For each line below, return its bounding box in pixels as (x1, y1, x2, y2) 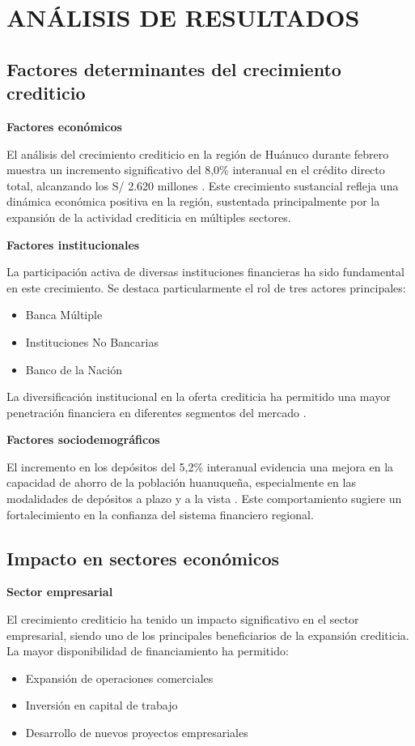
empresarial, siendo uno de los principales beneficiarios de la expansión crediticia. (6, 626, 409, 643)
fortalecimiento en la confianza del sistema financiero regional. (6, 505, 314, 522)
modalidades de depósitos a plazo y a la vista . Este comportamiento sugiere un (6, 490, 402, 507)
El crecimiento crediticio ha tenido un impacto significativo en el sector (6, 611, 359, 628)
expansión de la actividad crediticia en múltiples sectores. (6, 208, 291, 225)
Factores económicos (6, 117, 122, 134)
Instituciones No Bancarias (25, 333, 159, 350)
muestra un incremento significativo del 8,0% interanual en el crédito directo (6, 161, 385, 178)
